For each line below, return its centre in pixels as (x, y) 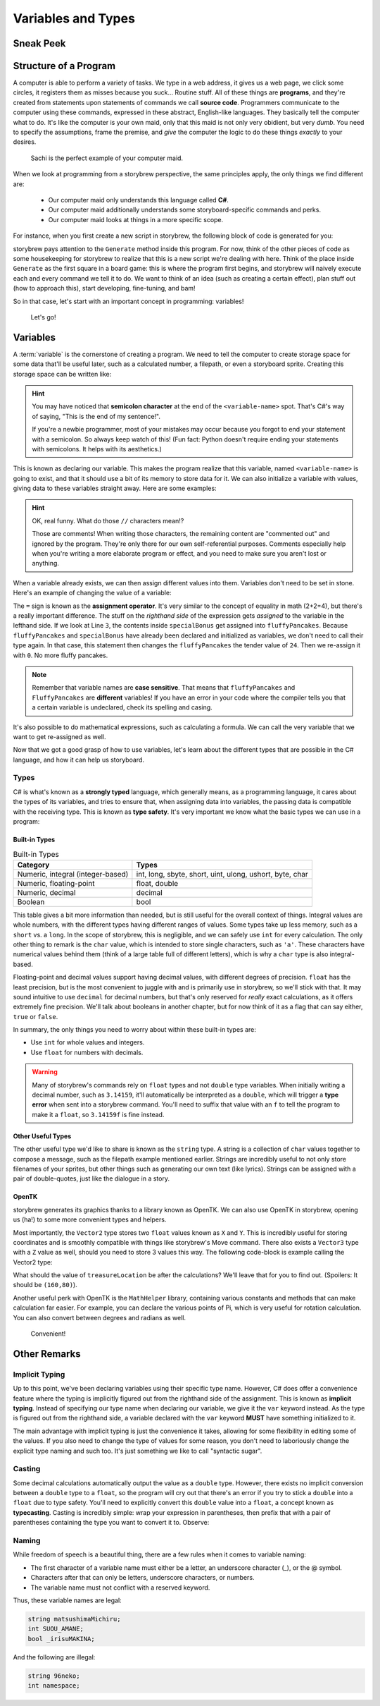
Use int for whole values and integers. (88, 1042)
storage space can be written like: (62, 374)
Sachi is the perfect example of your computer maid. (107, 158)
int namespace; (54, 1686)
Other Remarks (47, 1354)
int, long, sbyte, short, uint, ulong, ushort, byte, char (222, 874)
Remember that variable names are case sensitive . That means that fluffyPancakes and (164, 688)
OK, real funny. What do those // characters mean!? (108, 520)
